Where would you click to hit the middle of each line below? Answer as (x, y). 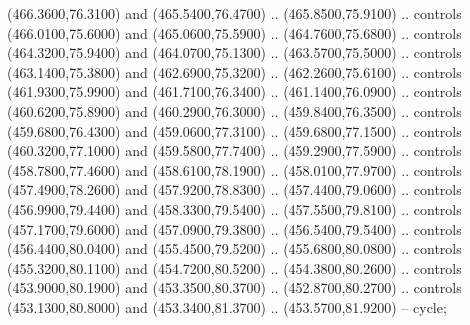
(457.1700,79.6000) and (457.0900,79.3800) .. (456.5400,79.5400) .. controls (234, 228)
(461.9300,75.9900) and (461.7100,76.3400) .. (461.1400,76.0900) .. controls (234, 91)
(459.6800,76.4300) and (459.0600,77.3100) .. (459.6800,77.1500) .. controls (234, 130)
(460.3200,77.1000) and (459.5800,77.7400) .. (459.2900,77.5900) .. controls (234, 150)
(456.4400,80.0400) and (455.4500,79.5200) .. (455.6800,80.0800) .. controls (234, 248)
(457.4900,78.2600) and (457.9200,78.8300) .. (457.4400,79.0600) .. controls (234, 189)
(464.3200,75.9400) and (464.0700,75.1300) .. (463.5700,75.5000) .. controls (234, 52)
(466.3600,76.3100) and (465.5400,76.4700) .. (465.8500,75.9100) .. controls (234, 13)
